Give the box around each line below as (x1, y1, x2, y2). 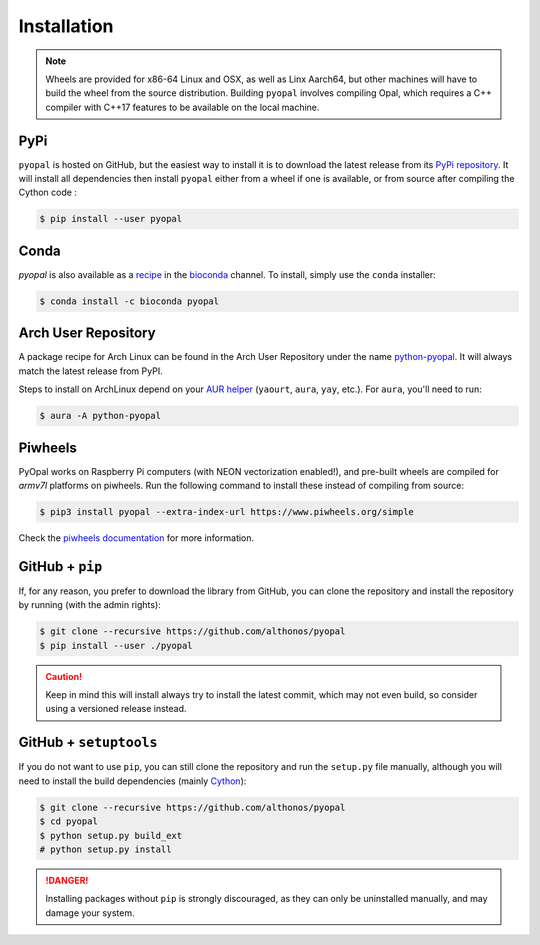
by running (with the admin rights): (18, 599, 162, 611)
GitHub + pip (18, 558, 103, 575)
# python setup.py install (39, 843, 172, 855)
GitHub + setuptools (18, 734, 158, 751)
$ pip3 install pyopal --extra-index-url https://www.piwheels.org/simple (39, 506, 415, 518)
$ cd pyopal (39, 816, 99, 827)
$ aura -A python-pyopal (39, 410, 162, 422)
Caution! (45, 670, 83, 682)
